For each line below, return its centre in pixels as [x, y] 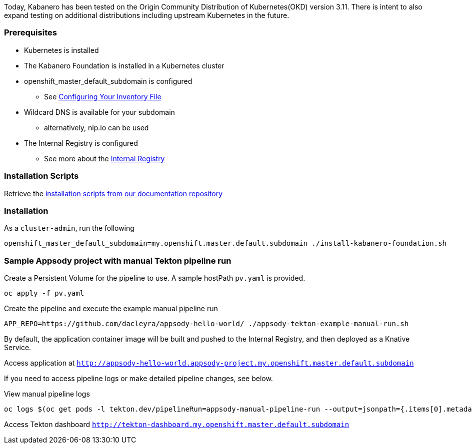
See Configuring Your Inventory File [103, 96]
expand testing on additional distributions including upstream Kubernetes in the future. [147, 15]
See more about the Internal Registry [104, 158]
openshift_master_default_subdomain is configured [108, 81]
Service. [18, 347]
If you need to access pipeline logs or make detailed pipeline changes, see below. [138, 378]
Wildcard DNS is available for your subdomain [99, 112]
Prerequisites [30, 33]
